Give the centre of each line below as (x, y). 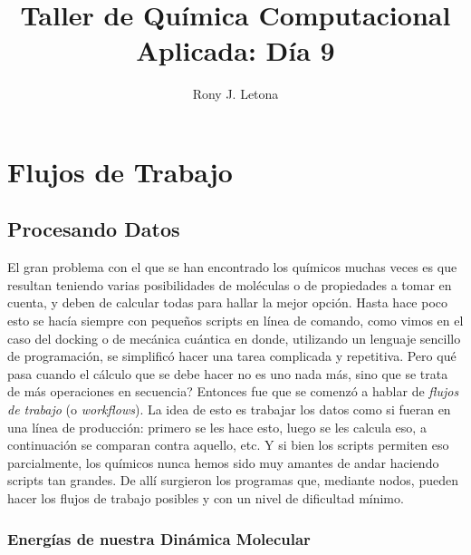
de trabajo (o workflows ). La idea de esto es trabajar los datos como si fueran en (229, 409)
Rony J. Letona (235, 94)
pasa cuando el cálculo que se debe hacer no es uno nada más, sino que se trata (228, 373)
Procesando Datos (94, 229)
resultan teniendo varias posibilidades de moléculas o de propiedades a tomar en (230, 284)
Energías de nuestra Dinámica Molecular (159, 538)
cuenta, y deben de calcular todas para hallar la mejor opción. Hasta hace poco (228, 302)
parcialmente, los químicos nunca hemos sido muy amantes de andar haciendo (223, 462)
